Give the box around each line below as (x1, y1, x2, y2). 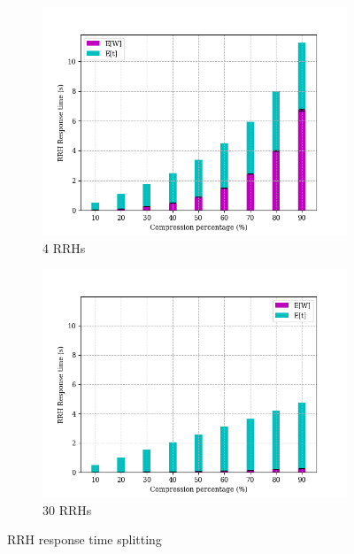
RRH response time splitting (7, 530, 162, 549)
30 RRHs (42, 500, 92, 519)
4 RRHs (42, 238, 86, 257)
